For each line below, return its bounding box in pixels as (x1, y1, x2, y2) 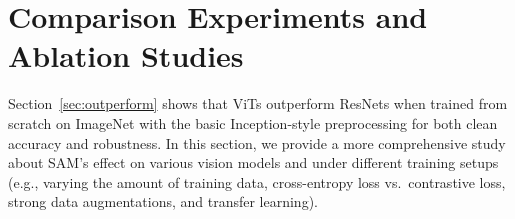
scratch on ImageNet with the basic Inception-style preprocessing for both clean (8, 112, 498, 133)
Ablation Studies (8, 35, 244, 76)
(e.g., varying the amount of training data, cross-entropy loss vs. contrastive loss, (8, 171, 506, 192)
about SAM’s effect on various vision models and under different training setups (8, 152, 499, 173)
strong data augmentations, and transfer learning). (8, 191, 318, 212)
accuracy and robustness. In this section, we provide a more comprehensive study (8, 132, 506, 153)
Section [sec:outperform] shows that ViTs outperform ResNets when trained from (8, 93, 508, 114)
